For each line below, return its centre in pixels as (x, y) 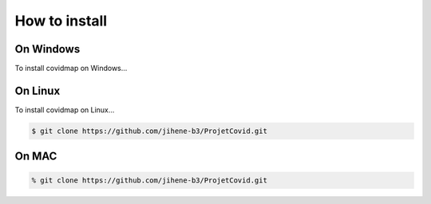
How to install (61, 21)
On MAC (36, 157)
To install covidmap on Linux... (65, 110)
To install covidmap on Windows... (71, 69)
